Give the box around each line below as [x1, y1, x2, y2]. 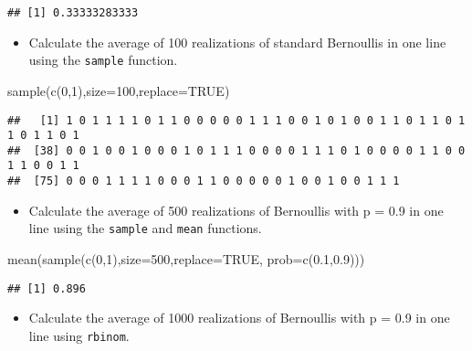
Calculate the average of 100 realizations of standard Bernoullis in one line [28, 32, 446, 51]
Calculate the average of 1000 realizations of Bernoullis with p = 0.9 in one [28, 308, 450, 327]
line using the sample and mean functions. [28, 218, 262, 238]
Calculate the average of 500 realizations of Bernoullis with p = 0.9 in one [28, 200, 444, 219]
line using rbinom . [28, 325, 130, 345]
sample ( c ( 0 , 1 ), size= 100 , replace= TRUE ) [7, 80, 230, 100]
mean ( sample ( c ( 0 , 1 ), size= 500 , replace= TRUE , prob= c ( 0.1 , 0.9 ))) [7, 250, 365, 269]
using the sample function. [28, 50, 178, 69]
